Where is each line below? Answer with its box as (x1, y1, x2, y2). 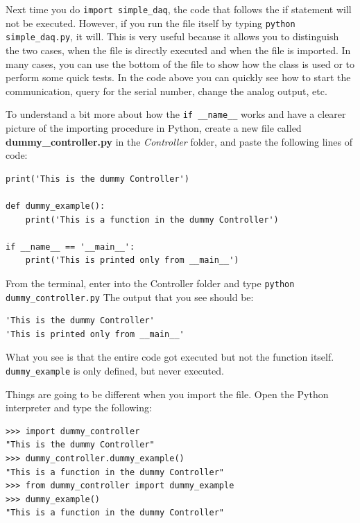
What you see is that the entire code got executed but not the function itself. (6, 350, 334, 364)
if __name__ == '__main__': (6, 241, 135, 252)
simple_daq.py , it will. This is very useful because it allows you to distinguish (6, 29, 339, 44)
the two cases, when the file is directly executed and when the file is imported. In (6, 42, 351, 57)
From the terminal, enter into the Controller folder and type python (6, 275, 295, 290)
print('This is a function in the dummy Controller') (25, 214, 279, 225)
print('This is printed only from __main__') (25, 255, 239, 266)
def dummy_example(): (6, 200, 105, 211)
